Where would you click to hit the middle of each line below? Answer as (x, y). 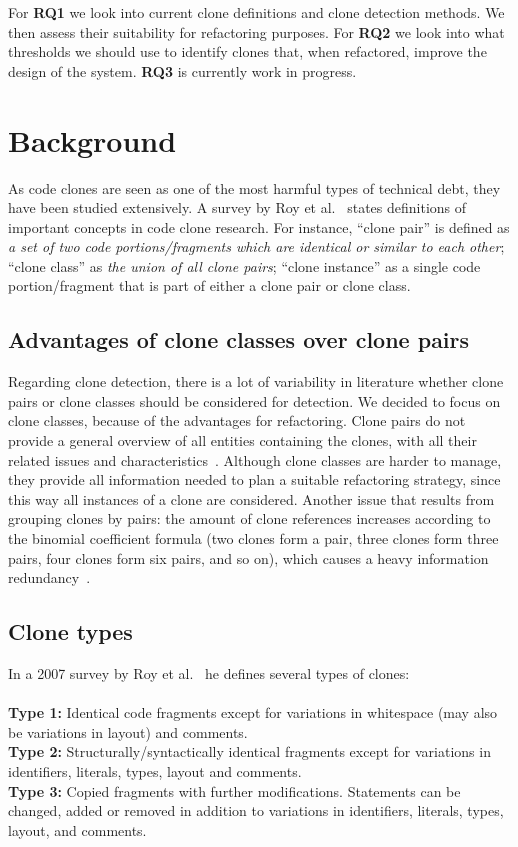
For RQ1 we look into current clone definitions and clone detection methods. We (256, 12)
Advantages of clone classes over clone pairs (239, 339)
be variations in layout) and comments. (128, 731)
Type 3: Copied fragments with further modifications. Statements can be (234, 790)
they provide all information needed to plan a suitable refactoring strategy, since (254, 479)
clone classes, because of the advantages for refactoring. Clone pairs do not (237, 420)
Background (92, 139)
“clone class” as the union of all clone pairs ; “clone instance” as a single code (244, 265)
